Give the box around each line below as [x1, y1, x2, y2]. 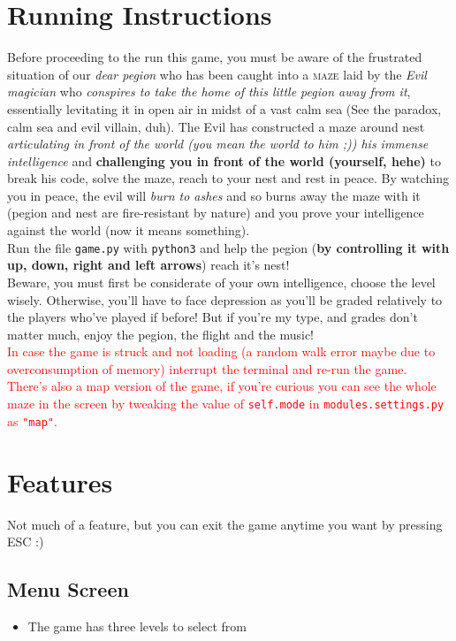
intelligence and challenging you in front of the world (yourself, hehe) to [7, 151, 441, 170]
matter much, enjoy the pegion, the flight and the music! [7, 324, 315, 343]
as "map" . [7, 411, 57, 430]
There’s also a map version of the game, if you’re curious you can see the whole [7, 377, 437, 395]
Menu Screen [7, 576, 129, 603]
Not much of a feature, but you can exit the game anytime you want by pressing [7, 515, 443, 533]
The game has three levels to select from [27, 616, 247, 635]
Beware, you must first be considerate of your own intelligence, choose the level [7, 272, 436, 291]
